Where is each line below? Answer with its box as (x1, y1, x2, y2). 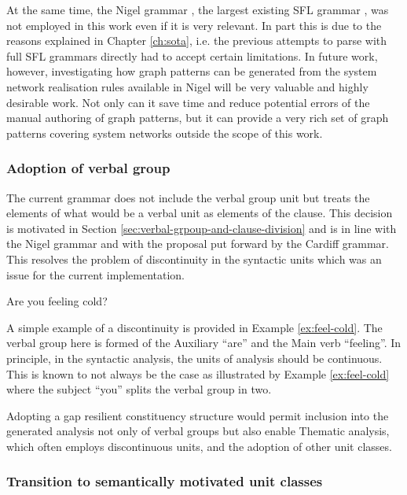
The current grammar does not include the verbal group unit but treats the (6, 189, 370, 205)
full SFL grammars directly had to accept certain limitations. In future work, (6, 47, 378, 64)
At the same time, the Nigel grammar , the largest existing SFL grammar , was (6, 2, 389, 17)
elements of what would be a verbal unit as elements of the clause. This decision (6, 205, 393, 221)
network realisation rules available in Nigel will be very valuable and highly (6, 78, 368, 94)
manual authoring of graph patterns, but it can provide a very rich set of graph (6, 109, 389, 126)
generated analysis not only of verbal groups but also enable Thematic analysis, (6, 423, 390, 439)
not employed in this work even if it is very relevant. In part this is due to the (6, 17, 382, 33)
